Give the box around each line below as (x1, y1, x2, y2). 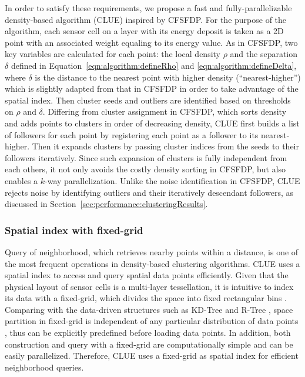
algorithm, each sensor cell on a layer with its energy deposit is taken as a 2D (5, 25, 284, 37)
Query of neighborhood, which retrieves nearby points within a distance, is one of (5, 245, 299, 258)
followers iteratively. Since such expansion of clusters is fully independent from (5, 151, 287, 164)
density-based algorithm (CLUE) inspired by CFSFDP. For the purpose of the (5, 13, 287, 25)
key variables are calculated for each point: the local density (5, 48, 220, 60)
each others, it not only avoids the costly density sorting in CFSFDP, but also (5, 163, 286, 175)
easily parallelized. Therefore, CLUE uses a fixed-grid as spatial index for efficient (5, 349, 299, 362)
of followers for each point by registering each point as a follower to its (5, 128, 259, 141)
